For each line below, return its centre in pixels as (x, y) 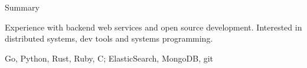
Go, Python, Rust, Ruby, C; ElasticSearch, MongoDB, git (109, 58)
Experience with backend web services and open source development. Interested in (153, 27)
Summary (22, 7)
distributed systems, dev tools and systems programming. (109, 38)
